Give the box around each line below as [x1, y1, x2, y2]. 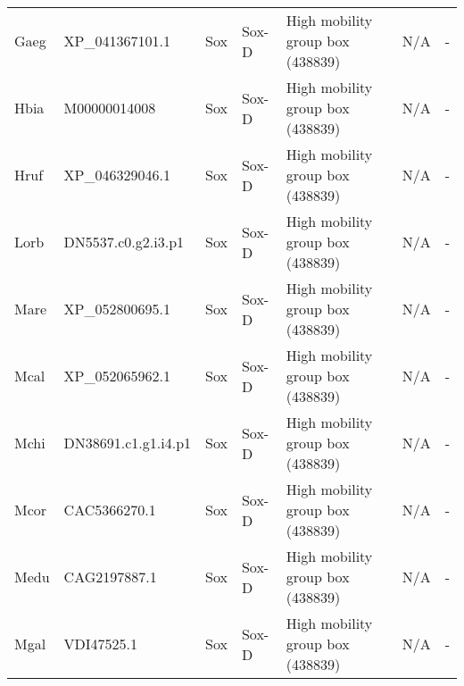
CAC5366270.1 [63, 499, 156, 520]
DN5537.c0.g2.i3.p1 [63, 231, 185, 252]
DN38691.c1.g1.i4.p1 [63, 432, 192, 453]
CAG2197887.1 [63, 566, 157, 587]
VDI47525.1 [63, 633, 138, 654]
